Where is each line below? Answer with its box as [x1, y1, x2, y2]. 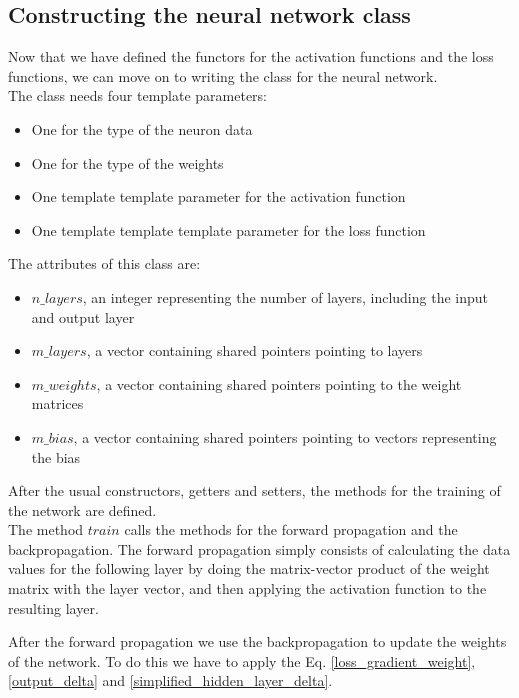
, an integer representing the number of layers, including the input [82, 286, 488, 307]
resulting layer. [8, 597, 99, 618]
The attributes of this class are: [8, 253, 201, 274]
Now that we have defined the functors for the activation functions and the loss [8, 46, 494, 67]
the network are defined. [8, 499, 157, 520]
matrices [31, 393, 84, 414]
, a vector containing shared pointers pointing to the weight [96, 373, 462, 394]
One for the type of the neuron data [31, 118, 253, 139]
